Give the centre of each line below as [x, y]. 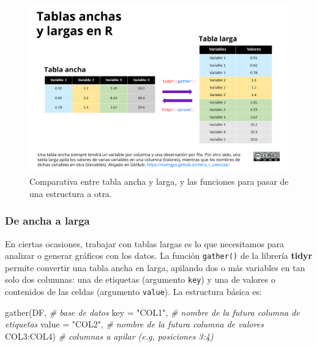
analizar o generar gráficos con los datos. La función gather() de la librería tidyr [159, 256]
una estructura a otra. [71, 193]
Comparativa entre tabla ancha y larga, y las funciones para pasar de [159, 181]
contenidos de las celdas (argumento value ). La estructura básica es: [133, 292]
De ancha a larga [47, 221]
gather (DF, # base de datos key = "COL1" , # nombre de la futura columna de [152, 312]
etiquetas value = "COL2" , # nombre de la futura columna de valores [135, 324]
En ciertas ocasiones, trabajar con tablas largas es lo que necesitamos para [144, 243]
